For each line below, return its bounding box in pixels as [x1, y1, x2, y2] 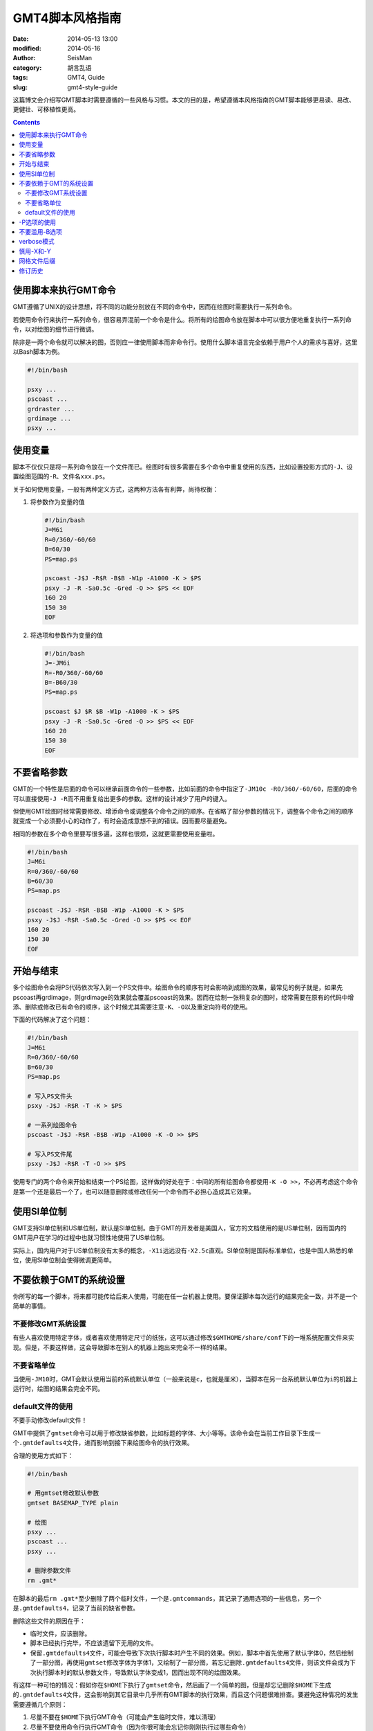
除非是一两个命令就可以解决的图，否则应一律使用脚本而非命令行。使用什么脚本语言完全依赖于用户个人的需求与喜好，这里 [12, 338, 358, 346]
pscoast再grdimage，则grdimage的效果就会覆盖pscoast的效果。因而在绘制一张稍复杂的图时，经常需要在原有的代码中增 [12, 993, 354, 1001]
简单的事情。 [12, 1302, 50, 1310]
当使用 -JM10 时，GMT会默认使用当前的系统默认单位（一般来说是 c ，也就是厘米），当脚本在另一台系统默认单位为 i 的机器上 [12, 1374, 358, 1383]
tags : [12, 73, 28, 82]
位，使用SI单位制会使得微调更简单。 [12, 1255, 115, 1264]
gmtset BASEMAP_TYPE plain [27, 1499, 119, 1507]
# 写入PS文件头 [27, 1092, 73, 1100]
